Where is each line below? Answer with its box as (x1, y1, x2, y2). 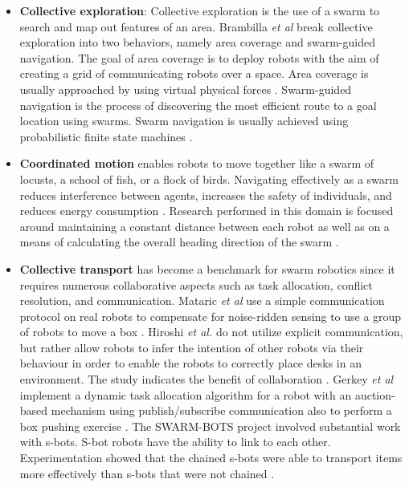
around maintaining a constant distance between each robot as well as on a (19, 217, 390, 234)
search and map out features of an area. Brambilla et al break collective (19, 18, 373, 34)
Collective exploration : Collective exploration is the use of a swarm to (19, 2, 380, 18)
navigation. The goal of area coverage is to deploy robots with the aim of (19, 49, 379, 66)
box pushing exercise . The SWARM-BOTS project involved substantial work (19, 417, 401, 434)
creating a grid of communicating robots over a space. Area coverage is (19, 65, 369, 82)
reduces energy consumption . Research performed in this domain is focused (19, 202, 394, 219)
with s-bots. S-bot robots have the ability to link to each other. (19, 433, 331, 450)
